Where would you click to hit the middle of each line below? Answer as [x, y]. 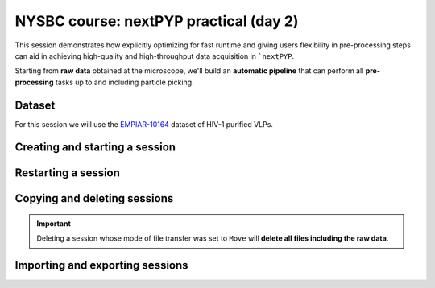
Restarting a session [68, 173]
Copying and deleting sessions [94, 198]
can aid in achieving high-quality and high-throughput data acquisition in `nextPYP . [154, 56]
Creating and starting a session [95, 148]
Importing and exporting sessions [101, 265]
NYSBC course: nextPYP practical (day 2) [157, 21]
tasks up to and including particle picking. [124, 82]
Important [54, 224]
